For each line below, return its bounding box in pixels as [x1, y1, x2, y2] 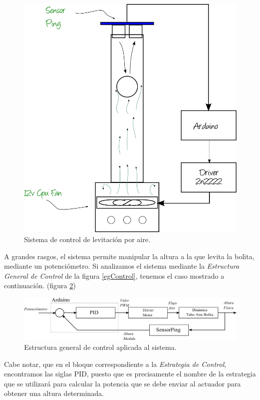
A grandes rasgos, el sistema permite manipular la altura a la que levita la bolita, [4, 251, 254, 261]
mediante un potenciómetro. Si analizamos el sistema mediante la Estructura [4, 261, 239, 271]
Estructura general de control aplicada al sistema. [24, 341, 177, 352]
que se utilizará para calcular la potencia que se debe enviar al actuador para [4, 378, 241, 388]
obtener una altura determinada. [4, 388, 104, 398]
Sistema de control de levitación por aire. [24, 234, 150, 245]
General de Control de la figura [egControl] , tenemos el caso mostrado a [4, 270, 224, 281]
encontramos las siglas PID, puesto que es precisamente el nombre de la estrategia [4, 368, 256, 379]
